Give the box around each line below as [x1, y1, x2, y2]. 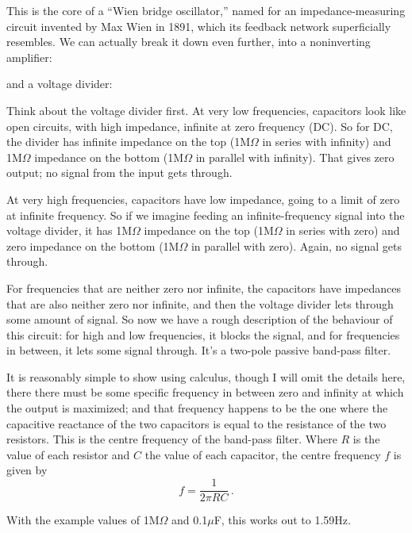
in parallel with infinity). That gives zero [195, 148, 395, 165]
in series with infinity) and [262, 133, 391, 150]
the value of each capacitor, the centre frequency [144, 446, 381, 462]
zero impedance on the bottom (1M [6, 237, 179, 254]
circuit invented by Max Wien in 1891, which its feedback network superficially [6, 17, 391, 34]
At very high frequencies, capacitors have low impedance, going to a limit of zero [6, 190, 400, 207]
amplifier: [6, 48, 52, 65]
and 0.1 [171, 512, 208, 528]
